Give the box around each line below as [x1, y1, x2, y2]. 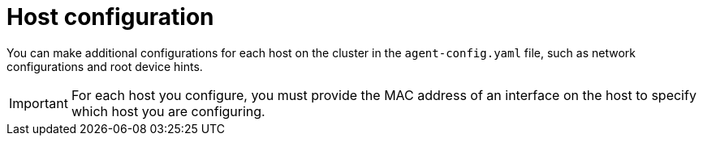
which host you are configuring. [71, 102, 265, 119]
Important [9, 94, 68, 111]
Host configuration [6, 3, 214, 31]
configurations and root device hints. [6, 59, 203, 73]
